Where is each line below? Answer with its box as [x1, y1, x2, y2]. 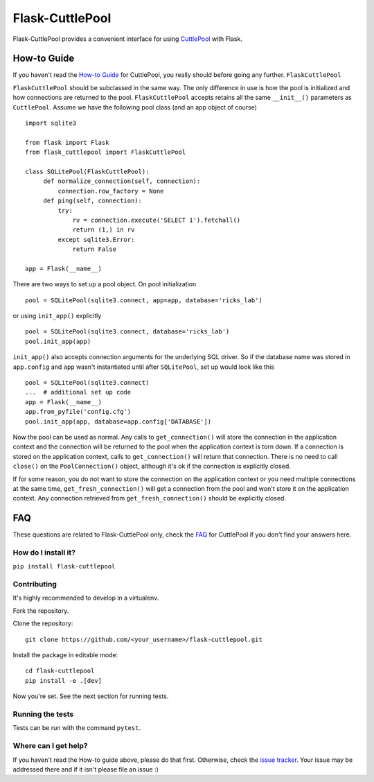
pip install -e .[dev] [25, 677, 103, 684]
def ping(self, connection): [43, 197, 142, 205]
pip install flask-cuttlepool [12, 562, 116, 571]
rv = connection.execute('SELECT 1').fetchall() [72, 216, 241, 224]
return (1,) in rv [72, 226, 135, 234]
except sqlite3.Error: [57, 236, 135, 243]
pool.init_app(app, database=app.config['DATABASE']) [25, 417, 211, 426]
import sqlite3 [25, 119, 77, 128]
